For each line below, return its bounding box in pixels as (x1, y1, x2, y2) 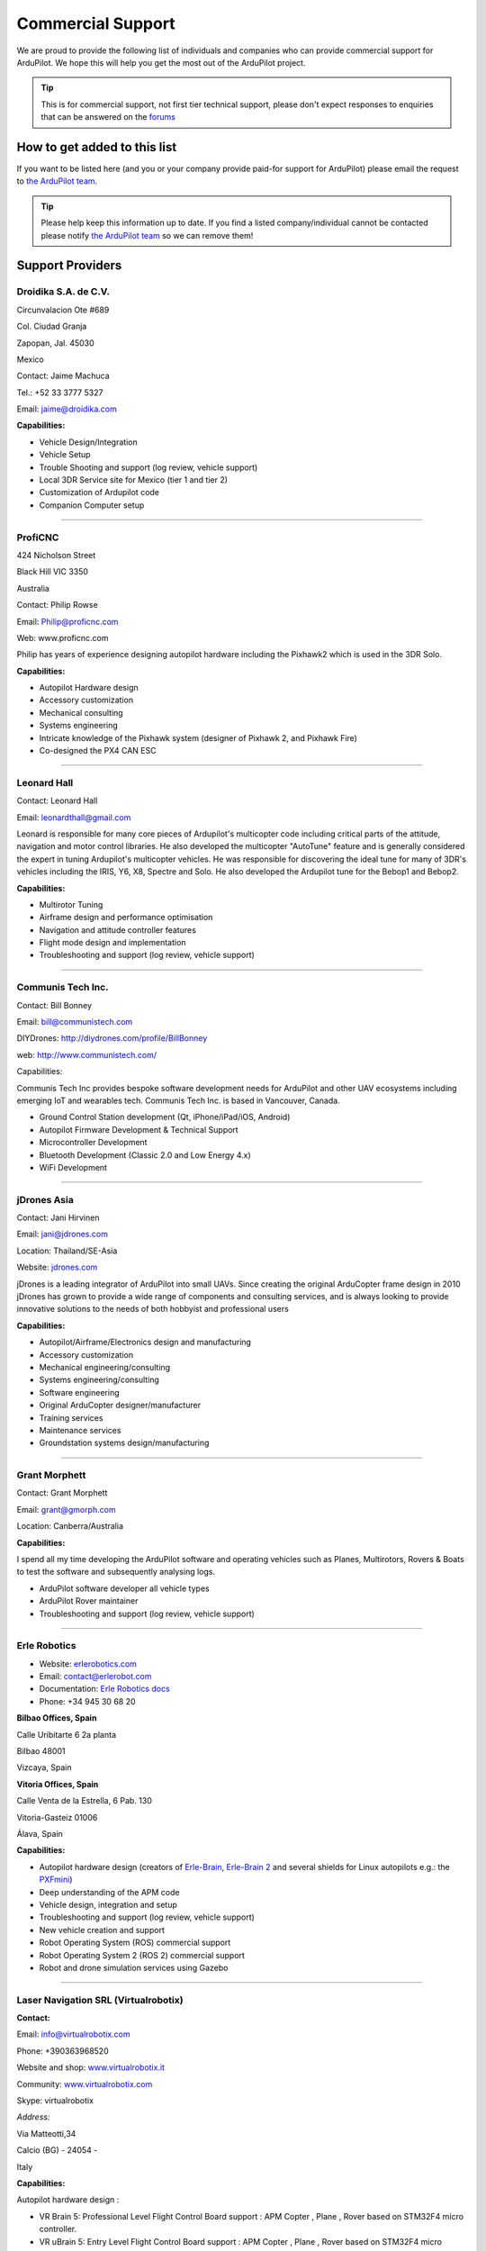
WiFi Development (39, 1162, 108, 1172)
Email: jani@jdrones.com (16, 1229, 108, 1240)
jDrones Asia (16, 1193, 74, 1206)
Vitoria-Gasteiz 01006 (16, 1812, 98, 1822)
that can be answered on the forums (40, 112, 175, 122)
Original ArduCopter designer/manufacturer (39, 1400, 202, 1411)
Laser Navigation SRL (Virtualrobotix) (16, 1993, 184, 2006)
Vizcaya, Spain (16, 1762, 72, 1773)
